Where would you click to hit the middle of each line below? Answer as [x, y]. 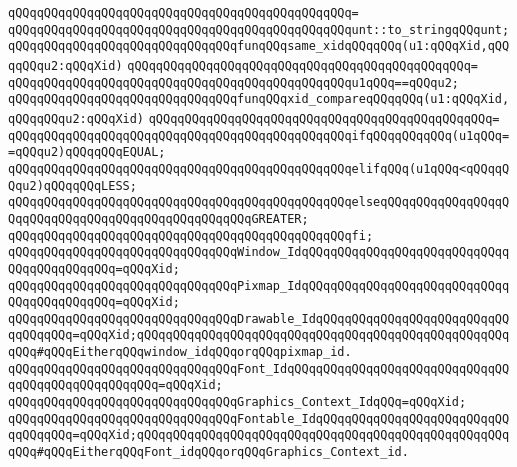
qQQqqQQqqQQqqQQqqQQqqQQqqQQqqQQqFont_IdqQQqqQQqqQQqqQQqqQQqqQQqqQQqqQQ [259, 368]
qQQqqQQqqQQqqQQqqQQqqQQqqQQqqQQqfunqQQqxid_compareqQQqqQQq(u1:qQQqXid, [259, 99]
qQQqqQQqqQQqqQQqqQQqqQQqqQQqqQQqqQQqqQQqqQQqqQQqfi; [191, 235]
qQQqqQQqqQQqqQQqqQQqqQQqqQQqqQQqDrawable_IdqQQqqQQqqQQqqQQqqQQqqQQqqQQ [259, 318]
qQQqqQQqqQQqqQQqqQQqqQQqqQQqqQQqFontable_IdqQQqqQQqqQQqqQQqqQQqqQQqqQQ [259, 418]
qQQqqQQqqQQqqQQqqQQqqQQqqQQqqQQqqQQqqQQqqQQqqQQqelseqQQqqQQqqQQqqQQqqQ [259, 202]
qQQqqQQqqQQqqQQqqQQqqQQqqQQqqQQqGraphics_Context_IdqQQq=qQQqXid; [237, 402]
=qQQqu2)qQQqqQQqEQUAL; [87, 152]
